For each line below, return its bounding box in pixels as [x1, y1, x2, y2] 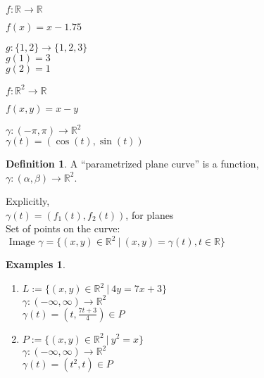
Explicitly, [6, 194, 50, 208]
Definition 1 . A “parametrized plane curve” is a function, [6, 156, 259, 170]
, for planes [125, 207, 174, 222]
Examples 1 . [6, 257, 65, 272]
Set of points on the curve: [6, 221, 120, 236]
